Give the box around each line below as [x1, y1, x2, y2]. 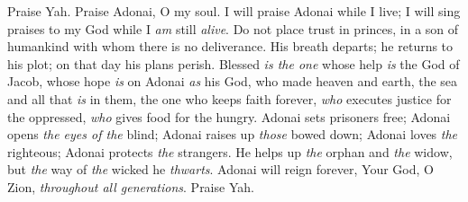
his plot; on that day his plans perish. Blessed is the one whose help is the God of [7, 54, 460, 73]
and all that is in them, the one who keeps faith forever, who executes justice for [7, 89, 452, 108]
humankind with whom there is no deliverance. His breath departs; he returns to [7, 37, 454, 56]
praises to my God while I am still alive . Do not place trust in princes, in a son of [7, 19, 459, 38]
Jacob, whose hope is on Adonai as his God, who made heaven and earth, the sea [7, 72, 458, 91]
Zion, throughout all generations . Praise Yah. [7, 177, 254, 196]
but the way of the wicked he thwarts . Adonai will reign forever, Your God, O [7, 160, 434, 179]
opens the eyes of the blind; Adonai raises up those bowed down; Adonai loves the [7, 125, 458, 144]
